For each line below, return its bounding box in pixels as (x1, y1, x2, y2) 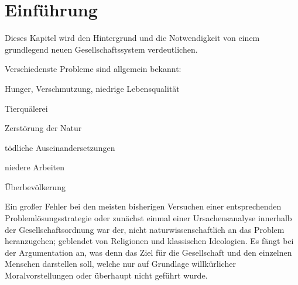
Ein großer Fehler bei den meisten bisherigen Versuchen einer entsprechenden (5, 200, 282, 212)
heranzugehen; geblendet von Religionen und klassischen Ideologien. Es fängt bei (5, 235, 294, 247)
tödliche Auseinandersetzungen (5, 141, 115, 153)
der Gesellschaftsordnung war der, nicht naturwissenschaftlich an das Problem (5, 223, 285, 235)
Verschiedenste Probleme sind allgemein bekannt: (5, 63, 181, 75)
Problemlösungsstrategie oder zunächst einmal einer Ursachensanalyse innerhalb (5, 212, 292, 224)
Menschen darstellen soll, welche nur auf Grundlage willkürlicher (5, 257, 236, 270)
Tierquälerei (5, 102, 48, 114)
